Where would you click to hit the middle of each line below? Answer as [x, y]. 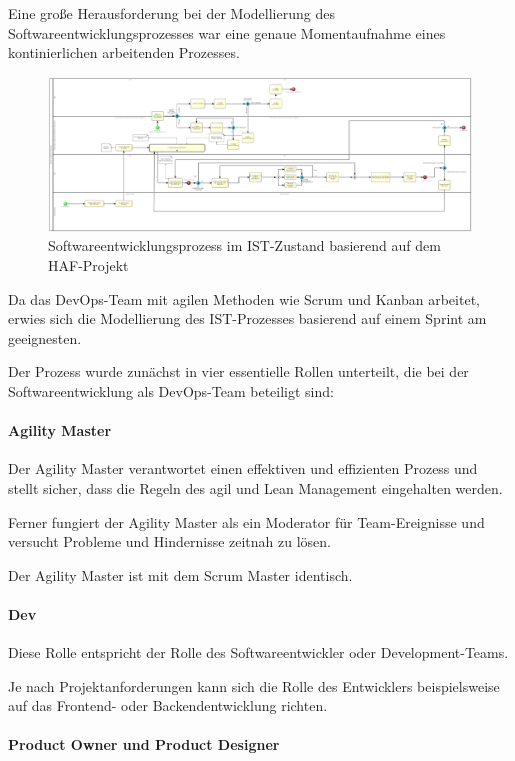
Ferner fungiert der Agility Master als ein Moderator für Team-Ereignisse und [246, 521]
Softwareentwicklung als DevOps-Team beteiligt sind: [171, 390]
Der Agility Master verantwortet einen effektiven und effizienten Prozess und [243, 468]
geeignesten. [45, 337]
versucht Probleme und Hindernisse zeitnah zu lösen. [170, 541]
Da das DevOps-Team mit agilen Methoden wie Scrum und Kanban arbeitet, [244, 298]
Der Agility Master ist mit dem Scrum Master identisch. [180, 574]
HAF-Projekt [88, 264]
